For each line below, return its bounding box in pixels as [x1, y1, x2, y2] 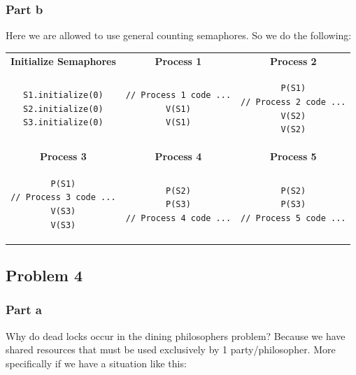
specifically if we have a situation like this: [6, 355, 187, 370]
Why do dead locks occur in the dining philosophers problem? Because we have [6, 328, 346, 343]
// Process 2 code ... [241, 97, 346, 107]
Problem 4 [6, 264, 83, 286]
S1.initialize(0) [23, 90, 104, 101]
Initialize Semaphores [10, 53, 116, 68]
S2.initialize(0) [23, 104, 104, 114]
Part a [6, 301, 42, 318]
